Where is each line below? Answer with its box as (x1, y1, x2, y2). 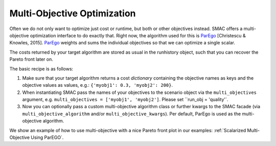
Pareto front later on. (9, 56, 53, 62)
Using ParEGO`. (31, 134, 64, 140)
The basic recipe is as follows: (9, 65, 74, 71)
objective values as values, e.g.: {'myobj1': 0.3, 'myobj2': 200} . (22, 82, 173, 88)
